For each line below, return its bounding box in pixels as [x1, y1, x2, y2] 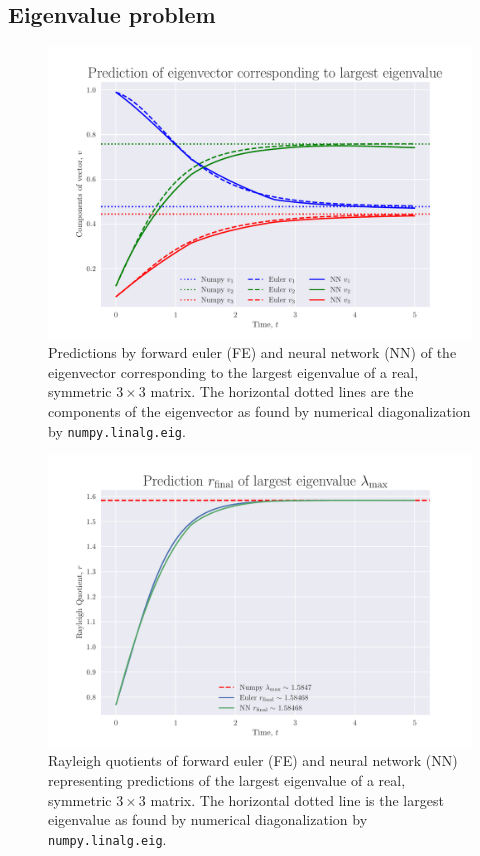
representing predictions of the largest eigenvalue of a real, [48, 770, 406, 791]
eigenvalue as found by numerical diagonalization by [48, 809, 368, 830]
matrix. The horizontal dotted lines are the [150, 381, 414, 402]
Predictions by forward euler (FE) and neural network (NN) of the [48, 342, 457, 363]
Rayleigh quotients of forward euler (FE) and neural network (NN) [48, 750, 458, 771]
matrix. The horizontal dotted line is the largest [150, 789, 444, 810]
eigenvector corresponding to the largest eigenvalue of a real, [48, 361, 419, 382]
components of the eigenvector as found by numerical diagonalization [48, 401, 471, 422]
